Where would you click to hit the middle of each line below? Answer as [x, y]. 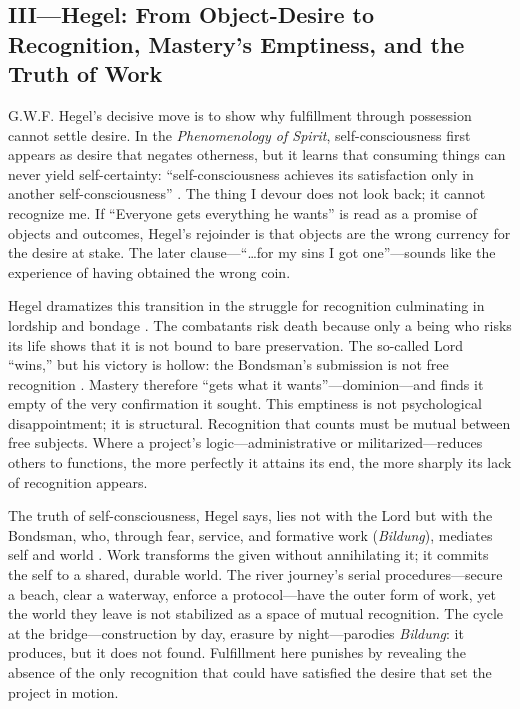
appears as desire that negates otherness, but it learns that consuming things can [257, 154]
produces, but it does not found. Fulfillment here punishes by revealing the [237, 652]
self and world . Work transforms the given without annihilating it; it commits [248, 554]
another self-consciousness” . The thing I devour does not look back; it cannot [247, 193]
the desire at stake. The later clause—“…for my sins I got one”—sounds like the [252, 252]
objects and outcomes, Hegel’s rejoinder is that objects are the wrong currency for [259, 232]
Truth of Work [85, 73]
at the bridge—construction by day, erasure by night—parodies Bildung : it [236, 632]
